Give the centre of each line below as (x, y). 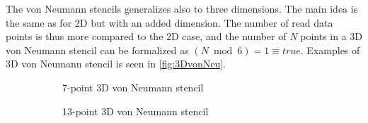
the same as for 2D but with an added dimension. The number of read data (169, 22)
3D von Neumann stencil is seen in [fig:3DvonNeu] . (116, 64)
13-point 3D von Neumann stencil (136, 111)
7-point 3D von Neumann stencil (133, 87)
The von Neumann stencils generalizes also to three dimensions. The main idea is (182, 8)
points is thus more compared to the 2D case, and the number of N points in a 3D (184, 36)
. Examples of (330, 50)
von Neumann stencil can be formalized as (97, 50)
